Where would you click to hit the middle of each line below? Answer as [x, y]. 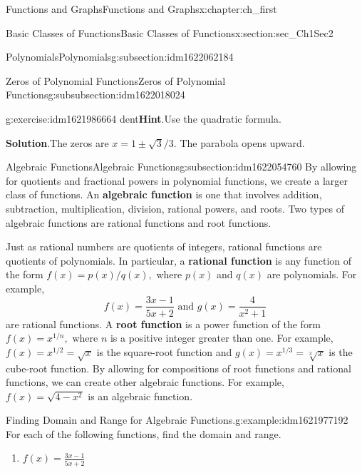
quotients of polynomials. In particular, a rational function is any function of [179, 260]
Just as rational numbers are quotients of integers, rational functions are [164, 246]
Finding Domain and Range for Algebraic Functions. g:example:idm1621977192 [177, 420]
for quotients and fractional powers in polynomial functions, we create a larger [177, 180]
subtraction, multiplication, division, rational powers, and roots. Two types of [175, 208]
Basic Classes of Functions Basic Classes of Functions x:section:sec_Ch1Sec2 [170, 32]
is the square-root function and [164, 351]
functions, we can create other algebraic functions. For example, [145, 382]
